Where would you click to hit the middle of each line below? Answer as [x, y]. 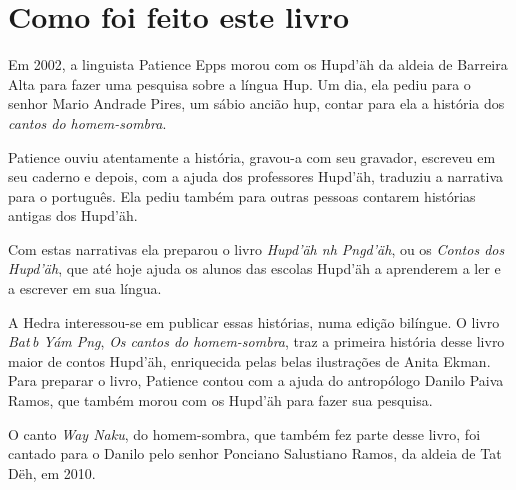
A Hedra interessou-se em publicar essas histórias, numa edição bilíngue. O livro [254, 321]
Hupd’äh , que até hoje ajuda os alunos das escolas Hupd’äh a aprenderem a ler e [254, 268]
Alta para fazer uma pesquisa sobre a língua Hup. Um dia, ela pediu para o [239, 83]
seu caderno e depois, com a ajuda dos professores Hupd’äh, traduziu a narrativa [255, 176]
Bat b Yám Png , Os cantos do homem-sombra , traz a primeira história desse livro [256, 341]
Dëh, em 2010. [52, 472]
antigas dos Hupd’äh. [73, 215]
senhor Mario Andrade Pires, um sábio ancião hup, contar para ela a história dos [256, 103]
